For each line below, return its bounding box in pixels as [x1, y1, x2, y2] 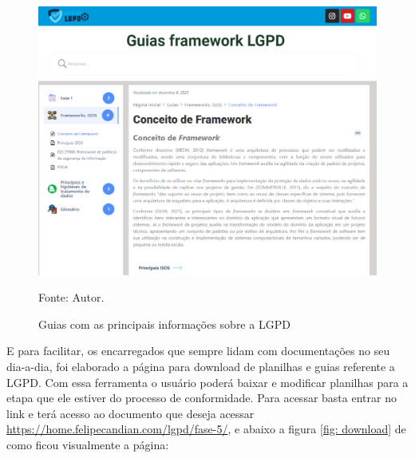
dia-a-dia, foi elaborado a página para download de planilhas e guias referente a [6, 358, 395, 374]
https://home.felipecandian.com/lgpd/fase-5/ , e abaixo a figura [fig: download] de [6, 420, 406, 437]
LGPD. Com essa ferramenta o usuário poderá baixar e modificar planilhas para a [6, 373, 409, 390]
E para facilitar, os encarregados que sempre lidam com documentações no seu [6, 342, 390, 359]
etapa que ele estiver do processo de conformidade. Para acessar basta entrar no [6, 389, 397, 406]
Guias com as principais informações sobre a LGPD [38, 315, 290, 332]
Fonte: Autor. [38, 289, 105, 306]
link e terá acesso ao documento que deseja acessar [6, 405, 255, 421]
